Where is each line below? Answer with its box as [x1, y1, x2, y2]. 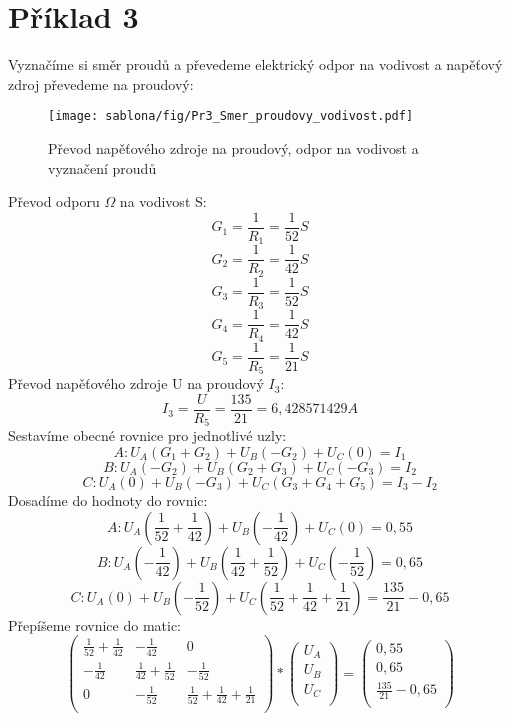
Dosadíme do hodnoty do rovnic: [8, 490, 208, 511]
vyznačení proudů [48, 157, 157, 178]
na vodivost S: [119, 191, 207, 212]
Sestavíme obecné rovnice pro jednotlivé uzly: [8, 425, 287, 446]
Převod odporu [8, 191, 100, 212]
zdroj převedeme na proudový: [8, 73, 194, 94]
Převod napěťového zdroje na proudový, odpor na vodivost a [48, 137, 419, 158]
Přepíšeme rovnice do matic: [8, 614, 181, 635]
